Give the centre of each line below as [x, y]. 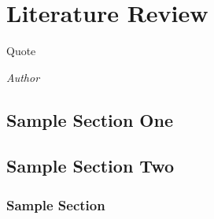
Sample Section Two [90, 166]
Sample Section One [90, 119]
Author [23, 77]
